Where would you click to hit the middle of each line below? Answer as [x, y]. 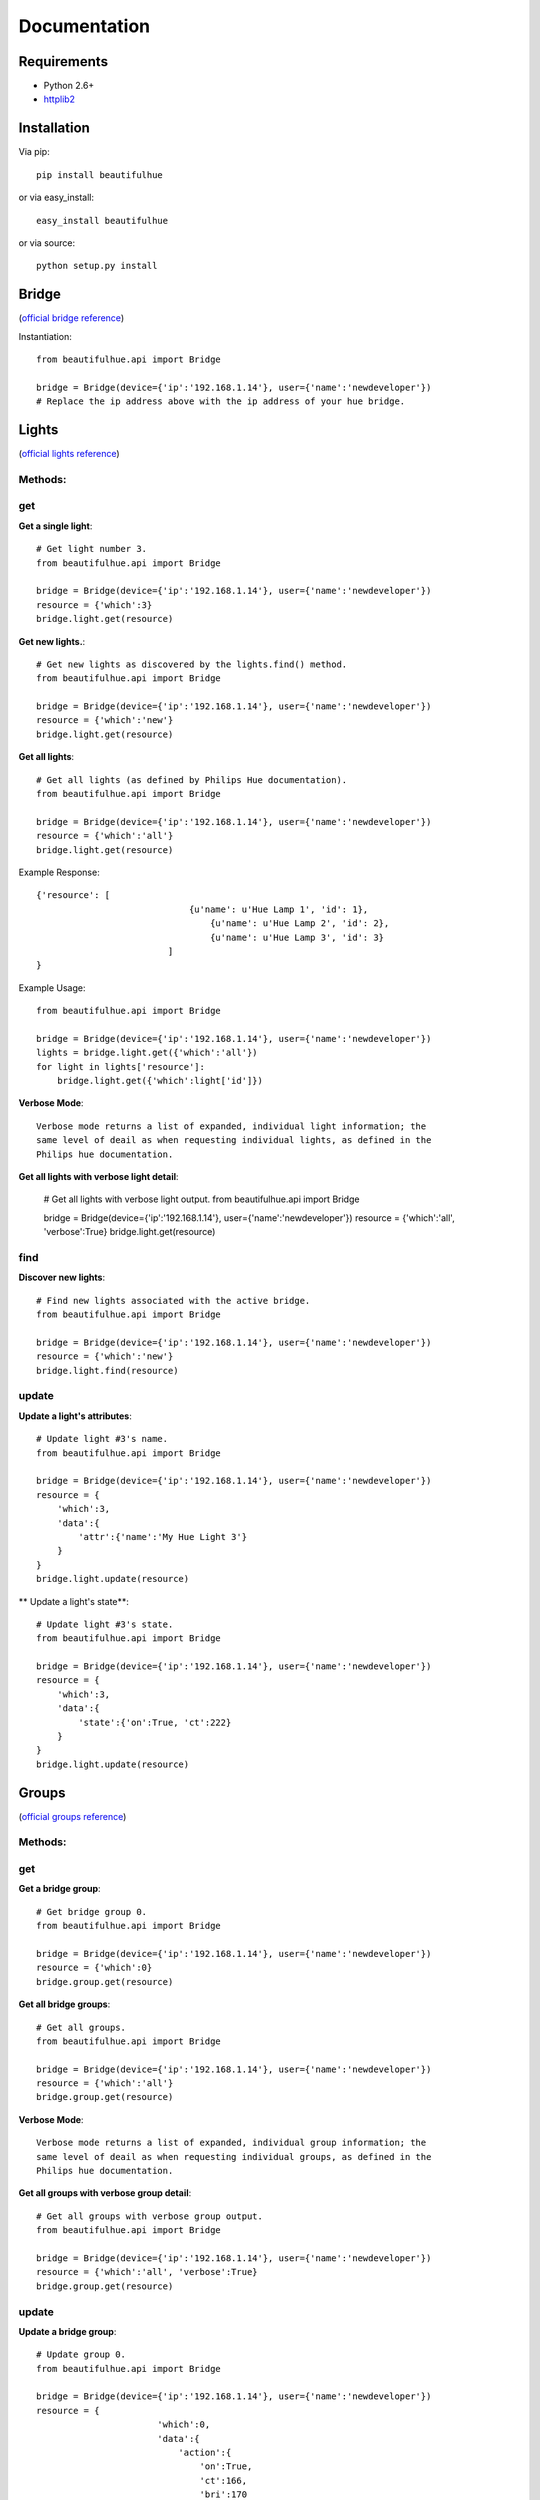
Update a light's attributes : [75, 1416]
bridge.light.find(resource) [107, 1370]
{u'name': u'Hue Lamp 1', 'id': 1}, [278, 909]
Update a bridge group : [67, 2331]
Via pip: [34, 152]
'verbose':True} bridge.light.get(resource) [129, 1232]
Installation [54, 128]
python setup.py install [97, 266]
